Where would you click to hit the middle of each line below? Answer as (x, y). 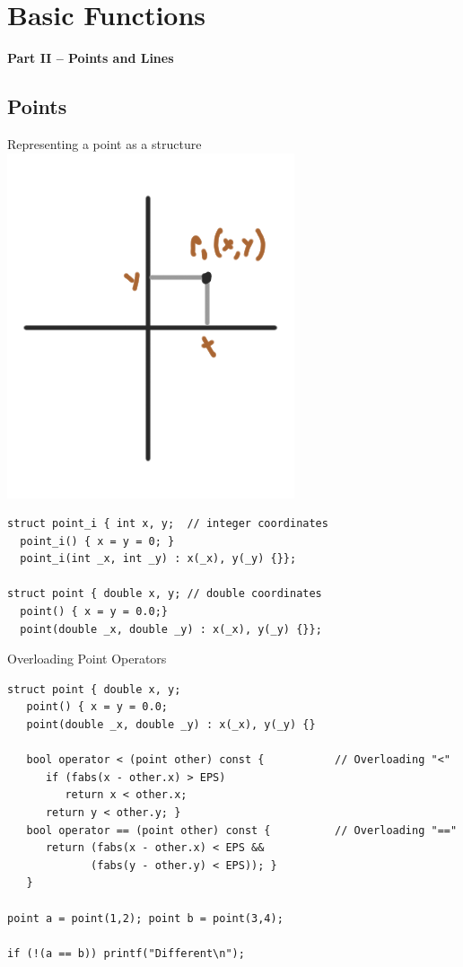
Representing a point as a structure (105, 143)
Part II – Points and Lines (91, 58)
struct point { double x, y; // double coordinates (165, 594)
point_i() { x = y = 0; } (97, 541)
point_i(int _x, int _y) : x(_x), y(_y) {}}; (158, 559)
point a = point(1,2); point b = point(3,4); (145, 918)
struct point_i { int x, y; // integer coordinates (168, 524)
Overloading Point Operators (87, 659)
